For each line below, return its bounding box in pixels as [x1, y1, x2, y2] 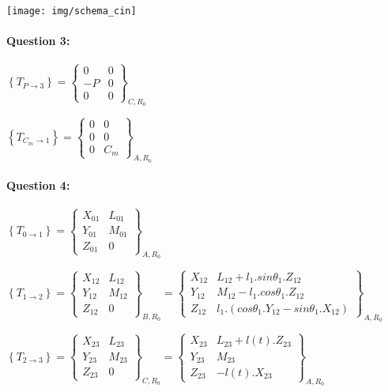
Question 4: [6, 177, 70, 194]
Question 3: [6, 32, 70, 49]
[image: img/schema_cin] [6, 6, 137, 17]
